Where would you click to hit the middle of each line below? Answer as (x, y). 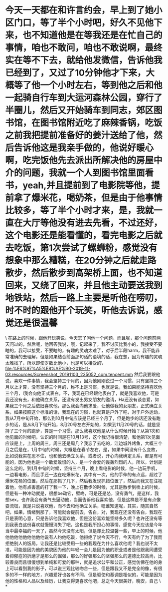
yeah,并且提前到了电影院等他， (87, 185)
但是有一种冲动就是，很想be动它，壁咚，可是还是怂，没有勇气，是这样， (80, 493)
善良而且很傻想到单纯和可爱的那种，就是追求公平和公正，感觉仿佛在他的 (84, 562)
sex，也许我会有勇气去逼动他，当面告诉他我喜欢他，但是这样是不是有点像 (85, 499)
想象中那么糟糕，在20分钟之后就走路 (81, 260)
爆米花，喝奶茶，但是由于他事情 (97, 198)
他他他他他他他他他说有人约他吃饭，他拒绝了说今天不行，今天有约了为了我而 (84, 537)
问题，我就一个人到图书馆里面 (84, 173)
